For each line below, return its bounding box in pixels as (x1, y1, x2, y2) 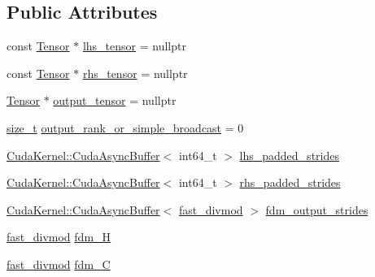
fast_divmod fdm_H (7, 228, 111, 245)
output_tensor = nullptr (53, 92, 177, 109)
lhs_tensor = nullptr (82, 37, 186, 54)
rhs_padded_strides (239, 174, 341, 191)
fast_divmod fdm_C (7, 255, 111, 272)
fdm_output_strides (265, 201, 368, 218)
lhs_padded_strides (239, 146, 339, 163)
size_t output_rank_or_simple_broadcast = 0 (7, 119, 244, 136)
